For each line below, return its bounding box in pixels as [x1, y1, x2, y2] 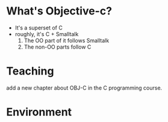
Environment [6, 105, 72, 119]
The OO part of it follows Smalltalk [23, 37, 110, 44]
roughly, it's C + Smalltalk [14, 30, 79, 37]
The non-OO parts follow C [23, 43, 92, 50]
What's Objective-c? [6, 4, 113, 18]
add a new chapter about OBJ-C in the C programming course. [6, 84, 163, 91]
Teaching [6, 64, 54, 78]
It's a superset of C [14, 24, 63, 31]
